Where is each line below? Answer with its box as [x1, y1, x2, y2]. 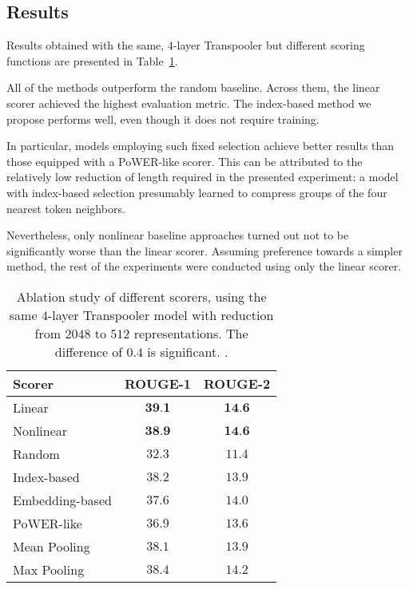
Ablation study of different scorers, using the [16, 287, 267, 306]
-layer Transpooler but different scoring [173, 37, 365, 53]
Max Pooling [13, 559, 85, 579]
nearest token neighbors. [6, 200, 125, 216]
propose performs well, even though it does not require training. [6, 110, 320, 127]
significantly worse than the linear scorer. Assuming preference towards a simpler [6, 242, 403, 259]
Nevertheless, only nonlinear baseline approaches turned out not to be [6, 227, 349, 243]
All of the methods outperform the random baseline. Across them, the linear [6, 79, 380, 96]
